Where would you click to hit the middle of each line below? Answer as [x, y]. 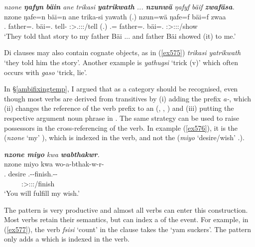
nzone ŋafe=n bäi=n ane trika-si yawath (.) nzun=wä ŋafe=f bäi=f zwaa [115, 16]
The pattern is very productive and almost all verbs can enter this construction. [126, 209]
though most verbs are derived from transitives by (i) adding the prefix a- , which [128, 98]
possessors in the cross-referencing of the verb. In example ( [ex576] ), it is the [121, 127]
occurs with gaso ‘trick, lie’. [46, 72]
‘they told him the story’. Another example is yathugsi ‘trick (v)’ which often [121, 62]
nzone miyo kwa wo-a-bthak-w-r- [54, 164]
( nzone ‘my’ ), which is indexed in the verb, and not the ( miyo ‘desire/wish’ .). [124, 137]
